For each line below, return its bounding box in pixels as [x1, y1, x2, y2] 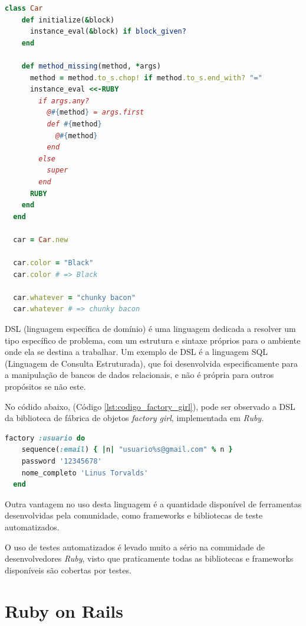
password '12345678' [21, 457, 102, 465]
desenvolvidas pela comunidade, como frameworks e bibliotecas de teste [5, 509, 263, 521]
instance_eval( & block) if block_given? [29, 27, 186, 36]
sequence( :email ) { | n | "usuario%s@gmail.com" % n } [21, 445, 233, 454]
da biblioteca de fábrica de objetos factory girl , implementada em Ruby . [5, 412, 264, 424]
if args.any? [38, 96, 90, 105]
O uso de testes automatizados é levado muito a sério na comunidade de [5, 540, 265, 553]
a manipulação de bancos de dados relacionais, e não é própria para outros [5, 369, 274, 381]
